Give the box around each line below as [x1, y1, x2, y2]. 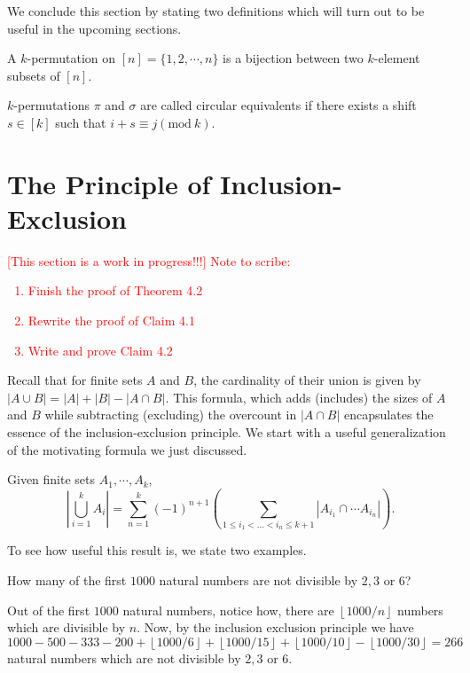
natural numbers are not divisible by [159, 570, 358, 589]
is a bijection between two [223, 49, 364, 67]
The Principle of [7, 165, 211, 201]
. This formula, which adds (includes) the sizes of [165, 387, 433, 406]
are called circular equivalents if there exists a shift [140, 96, 417, 114]
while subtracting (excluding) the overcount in [44, 405, 297, 424]
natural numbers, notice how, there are [122, 600, 334, 619]
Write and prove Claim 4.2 [27, 340, 173, 359]
